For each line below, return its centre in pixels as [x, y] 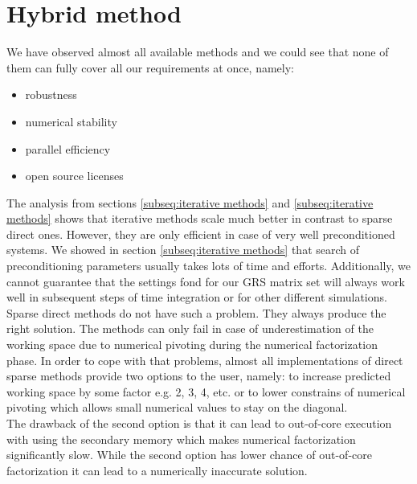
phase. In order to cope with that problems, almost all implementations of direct [205, 360]
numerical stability [71, 121]
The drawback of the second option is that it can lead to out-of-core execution [199, 423]
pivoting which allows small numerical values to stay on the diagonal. [177, 407]
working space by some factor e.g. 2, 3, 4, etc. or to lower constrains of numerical [206, 391]
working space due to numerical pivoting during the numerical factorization [192, 345]
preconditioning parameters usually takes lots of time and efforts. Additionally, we [209, 266]
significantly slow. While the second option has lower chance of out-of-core [189, 455]
